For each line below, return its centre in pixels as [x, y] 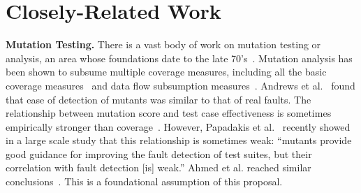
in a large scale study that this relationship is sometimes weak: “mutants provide [179, 140]
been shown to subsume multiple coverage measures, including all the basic [166, 72]
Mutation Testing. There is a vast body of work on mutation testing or [163, 44]
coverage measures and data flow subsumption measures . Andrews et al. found [180, 85]
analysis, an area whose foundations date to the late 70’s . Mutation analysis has [179, 58]
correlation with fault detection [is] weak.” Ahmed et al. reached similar [159, 167]
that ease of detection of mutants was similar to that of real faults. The [159, 99]
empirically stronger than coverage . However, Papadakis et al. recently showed [178, 126]
